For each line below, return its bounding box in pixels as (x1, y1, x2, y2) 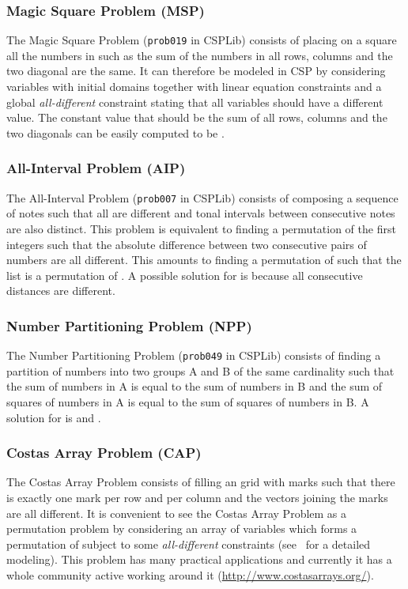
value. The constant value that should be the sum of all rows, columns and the (6, 109, 387, 126)
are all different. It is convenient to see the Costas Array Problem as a (6, 504, 347, 521)
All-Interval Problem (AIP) (6, 158, 186, 178)
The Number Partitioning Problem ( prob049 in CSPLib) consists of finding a (6, 347, 381, 364)
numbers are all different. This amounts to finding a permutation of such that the (6, 251, 402, 268)
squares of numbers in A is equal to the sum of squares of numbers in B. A (6, 393, 369, 410)
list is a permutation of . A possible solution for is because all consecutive (6, 266, 363, 283)
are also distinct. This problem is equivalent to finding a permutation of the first (6, 220, 396, 236)
